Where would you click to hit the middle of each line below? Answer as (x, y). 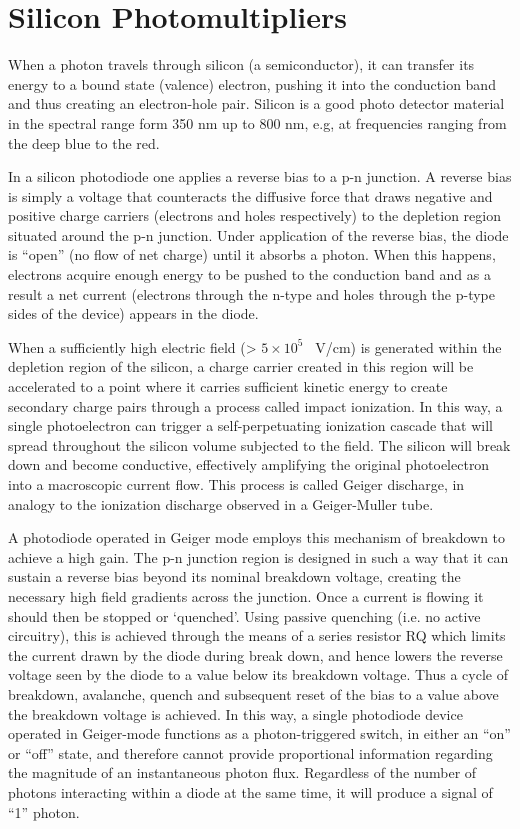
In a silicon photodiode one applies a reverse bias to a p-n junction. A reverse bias (260, 176)
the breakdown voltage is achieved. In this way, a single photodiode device (235, 713)
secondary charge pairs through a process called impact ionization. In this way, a (255, 405)
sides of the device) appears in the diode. (133, 313)
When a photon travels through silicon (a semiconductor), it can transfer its (241, 64)
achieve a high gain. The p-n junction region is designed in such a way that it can (258, 556)
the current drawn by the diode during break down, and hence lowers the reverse (255, 654)
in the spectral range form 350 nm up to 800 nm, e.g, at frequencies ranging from (257, 122)
